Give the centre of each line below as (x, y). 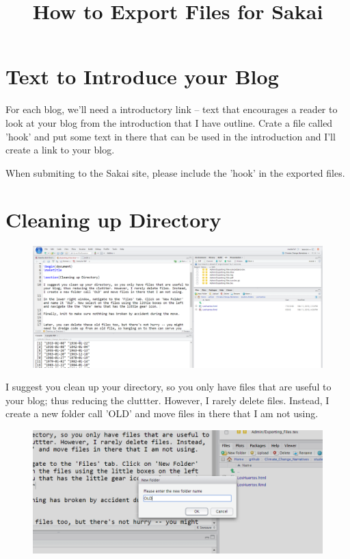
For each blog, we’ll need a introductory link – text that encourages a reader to (172, 109)
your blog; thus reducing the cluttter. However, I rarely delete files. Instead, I (167, 400)
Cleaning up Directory (113, 220)
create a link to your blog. (60, 150)
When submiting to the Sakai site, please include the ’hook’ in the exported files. (175, 172)
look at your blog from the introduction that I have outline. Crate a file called (169, 122)
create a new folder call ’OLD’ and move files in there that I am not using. (162, 413)
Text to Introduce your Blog (142, 76)
